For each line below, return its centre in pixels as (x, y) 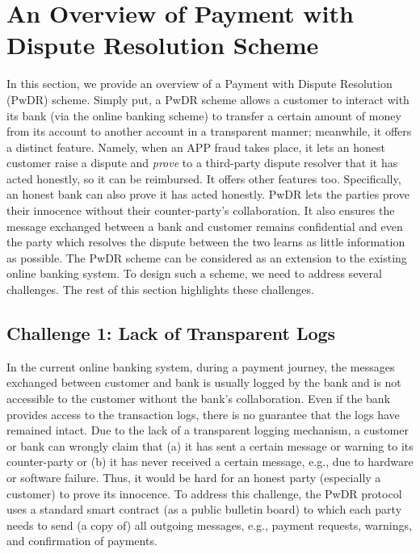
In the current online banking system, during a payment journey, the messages (201, 366)
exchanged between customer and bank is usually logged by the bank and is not (204, 382)
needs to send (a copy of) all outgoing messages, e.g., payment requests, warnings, (209, 525)
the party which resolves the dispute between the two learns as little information (206, 242)
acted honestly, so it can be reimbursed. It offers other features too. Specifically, (204, 178)
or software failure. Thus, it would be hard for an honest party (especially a (194, 477)
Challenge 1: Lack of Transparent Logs (171, 333)
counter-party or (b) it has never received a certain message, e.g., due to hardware (210, 462)
